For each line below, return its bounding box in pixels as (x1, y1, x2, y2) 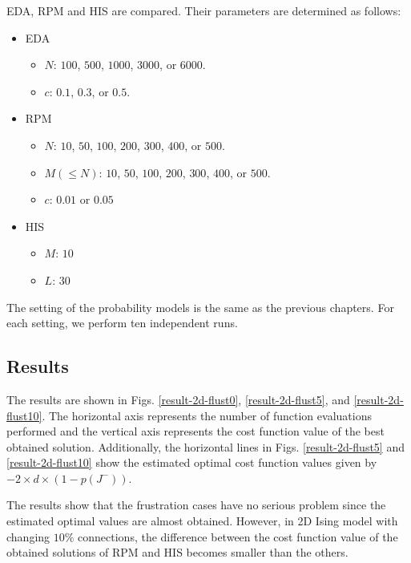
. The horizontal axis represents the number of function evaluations (42, 407, 372, 423)
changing (6, 528, 50, 545)
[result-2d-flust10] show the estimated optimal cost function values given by (6, 454, 377, 471)
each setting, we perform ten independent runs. (6, 314, 238, 331)
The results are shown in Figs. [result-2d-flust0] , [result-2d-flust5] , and (6, 391, 350, 407)
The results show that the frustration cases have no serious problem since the (6, 496, 386, 513)
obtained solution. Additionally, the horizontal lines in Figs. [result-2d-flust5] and (6, 438, 405, 455)
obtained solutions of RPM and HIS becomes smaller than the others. (6, 544, 349, 561)
